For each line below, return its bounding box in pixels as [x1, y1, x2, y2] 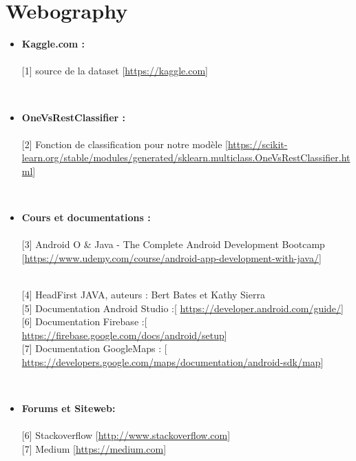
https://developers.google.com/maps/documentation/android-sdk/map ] [21, 355, 324, 369]
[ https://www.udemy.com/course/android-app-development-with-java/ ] [21, 250, 322, 265]
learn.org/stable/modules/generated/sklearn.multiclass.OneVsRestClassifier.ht [21, 150, 350, 165]
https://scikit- [227, 136, 288, 151]
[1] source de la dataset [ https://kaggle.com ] [21, 63, 208, 78]
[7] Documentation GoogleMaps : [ [21, 341, 167, 356]
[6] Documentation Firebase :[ [21, 314, 147, 329]
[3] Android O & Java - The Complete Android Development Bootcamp [21, 237, 325, 252]
